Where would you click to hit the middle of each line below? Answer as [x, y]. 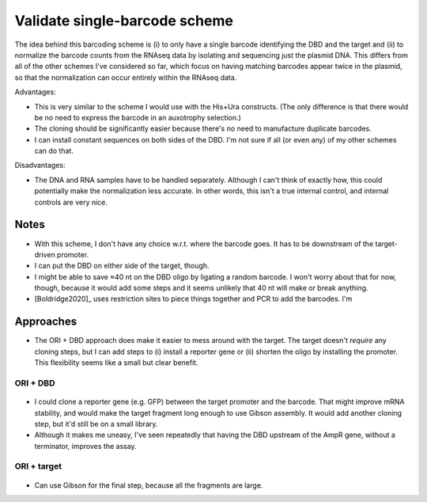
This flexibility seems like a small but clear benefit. [116, 363]
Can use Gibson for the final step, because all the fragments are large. [149, 485]
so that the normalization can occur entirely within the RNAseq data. [126, 77]
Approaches [46, 322]
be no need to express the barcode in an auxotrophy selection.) [138, 117]
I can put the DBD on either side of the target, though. [122, 266]
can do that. [54, 151]
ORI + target [38, 466]
